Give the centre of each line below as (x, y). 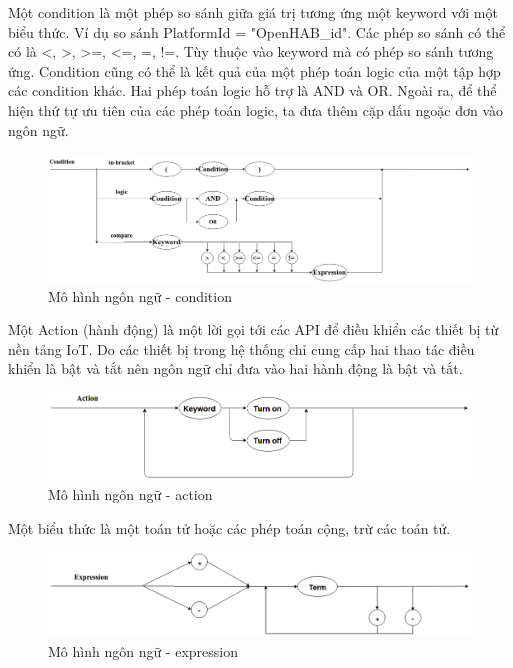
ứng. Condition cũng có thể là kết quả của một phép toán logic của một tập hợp (254, 70)
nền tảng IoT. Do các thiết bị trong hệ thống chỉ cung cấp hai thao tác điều (241, 348)
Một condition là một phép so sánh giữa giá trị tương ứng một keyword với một (253, 12)
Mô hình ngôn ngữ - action (130, 494)
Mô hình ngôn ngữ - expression (143, 650)
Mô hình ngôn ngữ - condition (140, 295)
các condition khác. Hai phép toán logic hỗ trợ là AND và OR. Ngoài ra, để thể (252, 90)
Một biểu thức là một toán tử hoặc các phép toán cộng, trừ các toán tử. (229, 527)
